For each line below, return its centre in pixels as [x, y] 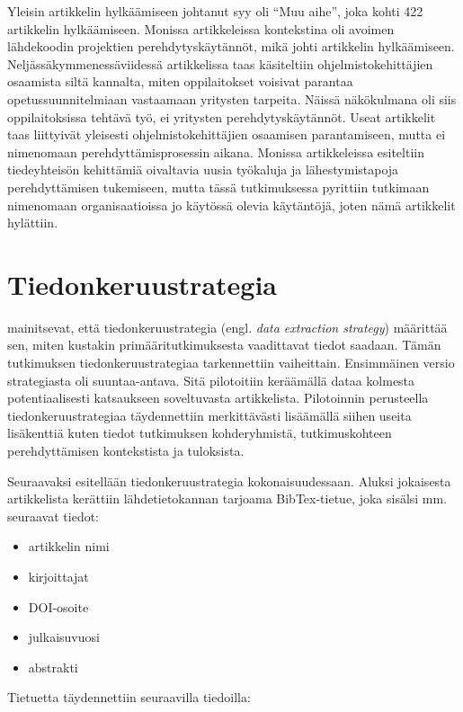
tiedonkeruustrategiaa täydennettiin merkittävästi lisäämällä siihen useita [209, 415]
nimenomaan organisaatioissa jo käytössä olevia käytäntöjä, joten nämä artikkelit [231, 205]
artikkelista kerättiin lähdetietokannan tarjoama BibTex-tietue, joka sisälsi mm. [227, 498]
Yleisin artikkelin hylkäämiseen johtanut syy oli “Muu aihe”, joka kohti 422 [215, 11]
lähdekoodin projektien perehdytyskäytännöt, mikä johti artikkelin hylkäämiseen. [231, 46]
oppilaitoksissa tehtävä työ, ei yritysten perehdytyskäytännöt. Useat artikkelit [222, 116]
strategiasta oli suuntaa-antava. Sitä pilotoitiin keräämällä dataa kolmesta [211, 380]
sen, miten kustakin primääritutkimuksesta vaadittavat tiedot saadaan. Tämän [224, 345]
